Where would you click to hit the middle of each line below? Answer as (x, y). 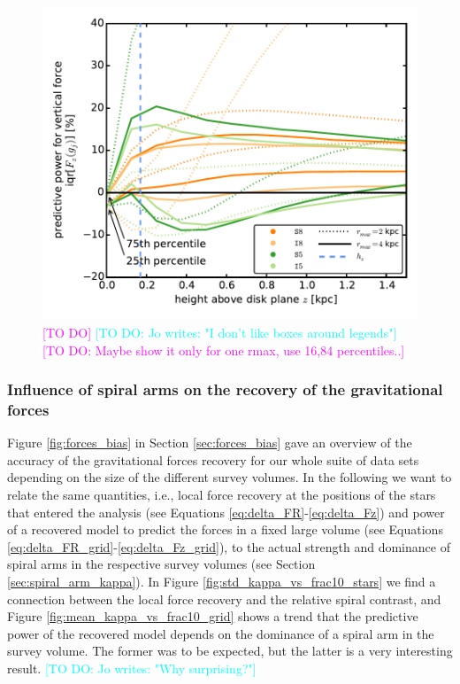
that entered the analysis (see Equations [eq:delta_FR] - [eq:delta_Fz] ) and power (226, 512)
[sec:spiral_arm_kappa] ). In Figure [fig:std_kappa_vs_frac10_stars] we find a (222, 581)
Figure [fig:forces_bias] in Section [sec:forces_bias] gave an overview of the (210, 443)
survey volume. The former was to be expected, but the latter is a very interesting (230, 651)
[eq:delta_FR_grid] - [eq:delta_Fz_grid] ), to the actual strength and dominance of (229, 546)
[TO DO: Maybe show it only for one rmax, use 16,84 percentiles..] (224, 350)
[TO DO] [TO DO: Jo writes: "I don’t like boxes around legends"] (220, 332)
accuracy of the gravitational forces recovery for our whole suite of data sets (213, 459)
